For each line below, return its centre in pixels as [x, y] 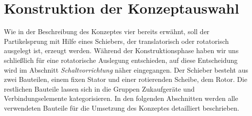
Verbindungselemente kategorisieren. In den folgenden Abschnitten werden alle [121, 98]
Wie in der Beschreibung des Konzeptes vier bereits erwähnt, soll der [107, 31]
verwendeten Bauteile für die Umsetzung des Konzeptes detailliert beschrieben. [122, 107]
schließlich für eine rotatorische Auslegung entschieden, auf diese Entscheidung [121, 60]
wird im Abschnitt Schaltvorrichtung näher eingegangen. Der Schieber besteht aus [126, 69]
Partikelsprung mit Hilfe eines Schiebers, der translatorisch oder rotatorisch [117, 41]
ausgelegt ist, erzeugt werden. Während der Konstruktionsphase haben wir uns [121, 50]
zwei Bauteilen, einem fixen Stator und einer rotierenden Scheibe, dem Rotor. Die [126, 79]
